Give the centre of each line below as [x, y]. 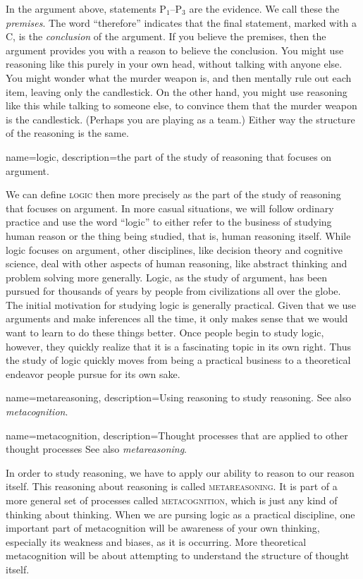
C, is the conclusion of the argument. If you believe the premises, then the [166, 36]
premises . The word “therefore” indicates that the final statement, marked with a [181, 22]
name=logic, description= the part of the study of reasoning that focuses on [169, 156]
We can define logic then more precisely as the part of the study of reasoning [173, 194]
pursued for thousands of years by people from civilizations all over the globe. [173, 291]
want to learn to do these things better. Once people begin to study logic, [165, 333]
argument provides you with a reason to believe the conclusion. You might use [175, 50]
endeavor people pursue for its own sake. [93, 373]
